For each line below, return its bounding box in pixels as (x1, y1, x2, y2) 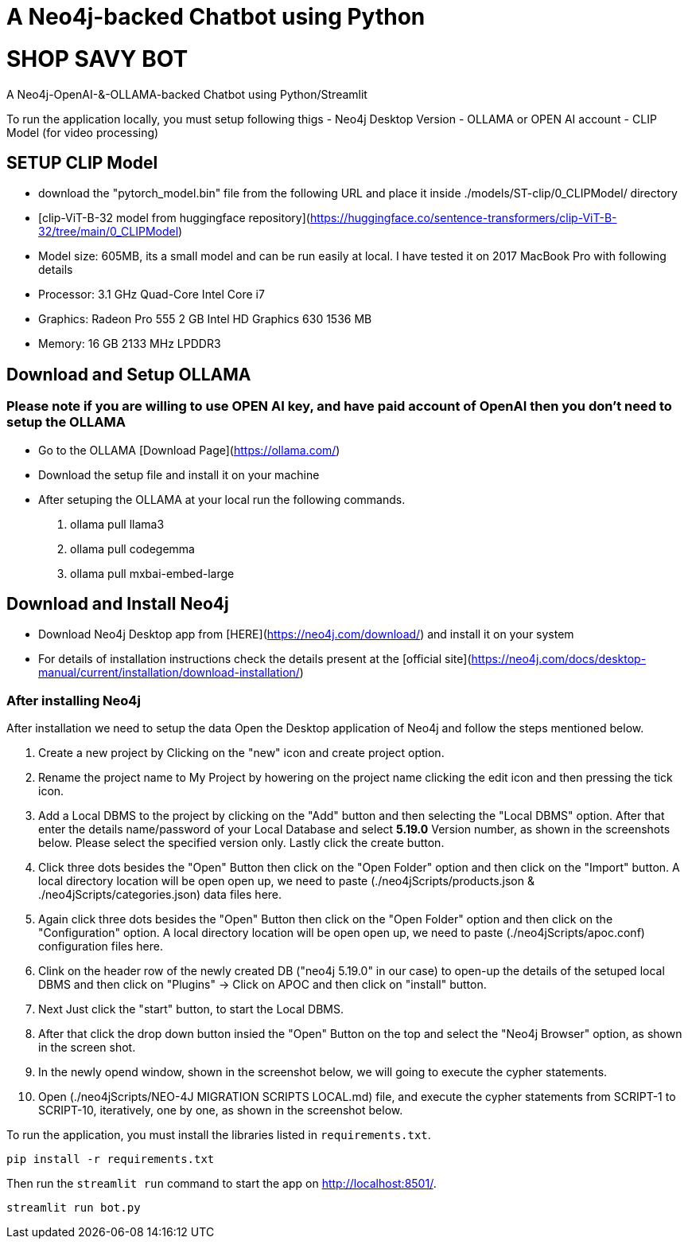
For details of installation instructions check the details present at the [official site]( (38, 652, 472, 666)
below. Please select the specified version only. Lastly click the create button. (38, 836, 445, 850)
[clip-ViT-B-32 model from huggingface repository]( (38, 211, 310, 225)
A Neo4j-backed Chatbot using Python (6, 3, 426, 30)
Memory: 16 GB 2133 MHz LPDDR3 (38, 337, 221, 351)
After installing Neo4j (6, 692, 141, 708)
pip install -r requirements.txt (6, 1153, 215, 1166)
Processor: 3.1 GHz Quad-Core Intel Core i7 (38, 287, 265, 302)
